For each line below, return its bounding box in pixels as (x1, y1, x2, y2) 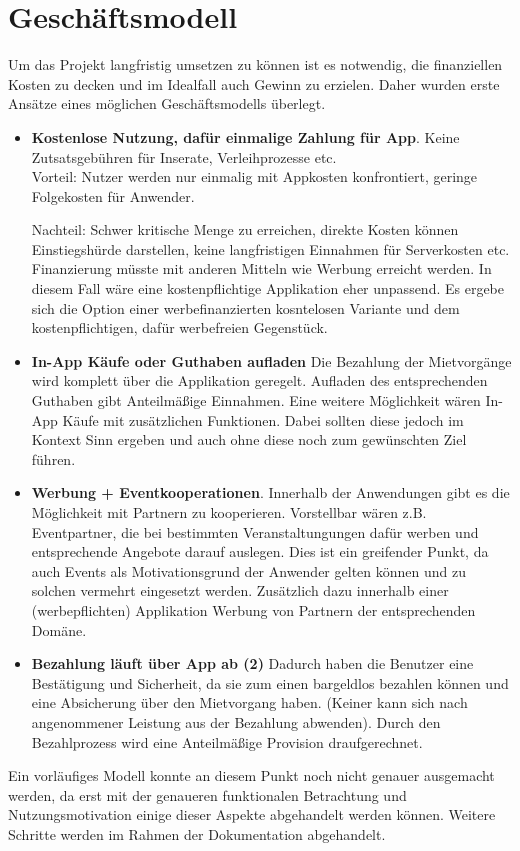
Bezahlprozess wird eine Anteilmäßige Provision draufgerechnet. (31, 731, 423, 752)
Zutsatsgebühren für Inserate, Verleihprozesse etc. (31, 146, 337, 167)
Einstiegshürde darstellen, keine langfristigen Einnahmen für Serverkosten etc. (31, 238, 510, 259)
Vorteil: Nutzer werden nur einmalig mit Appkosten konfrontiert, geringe (31, 166, 478, 187)
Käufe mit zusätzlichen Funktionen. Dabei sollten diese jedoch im (62, 409, 464, 430)
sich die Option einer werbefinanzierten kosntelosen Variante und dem (31, 297, 460, 318)
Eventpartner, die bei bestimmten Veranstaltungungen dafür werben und (31, 521, 479, 542)
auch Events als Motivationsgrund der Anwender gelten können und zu (31, 560, 466, 581)
